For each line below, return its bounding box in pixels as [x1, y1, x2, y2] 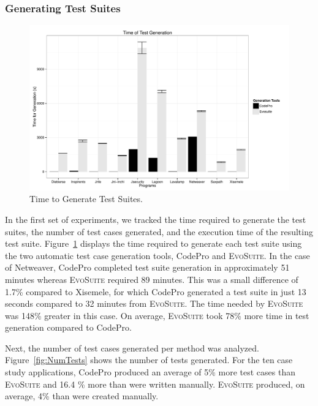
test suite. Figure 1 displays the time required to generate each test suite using [5, 237, 302, 250]
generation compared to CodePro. [5, 321, 132, 334]
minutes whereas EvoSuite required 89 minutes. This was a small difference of [5, 273, 298, 285]
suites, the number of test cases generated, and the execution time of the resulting [5, 225, 313, 238]
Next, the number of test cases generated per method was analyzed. [5, 341, 259, 354]
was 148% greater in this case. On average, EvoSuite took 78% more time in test [5, 309, 309, 321]
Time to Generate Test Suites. [29, 192, 143, 205]
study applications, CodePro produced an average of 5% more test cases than [5, 366, 295, 378]
